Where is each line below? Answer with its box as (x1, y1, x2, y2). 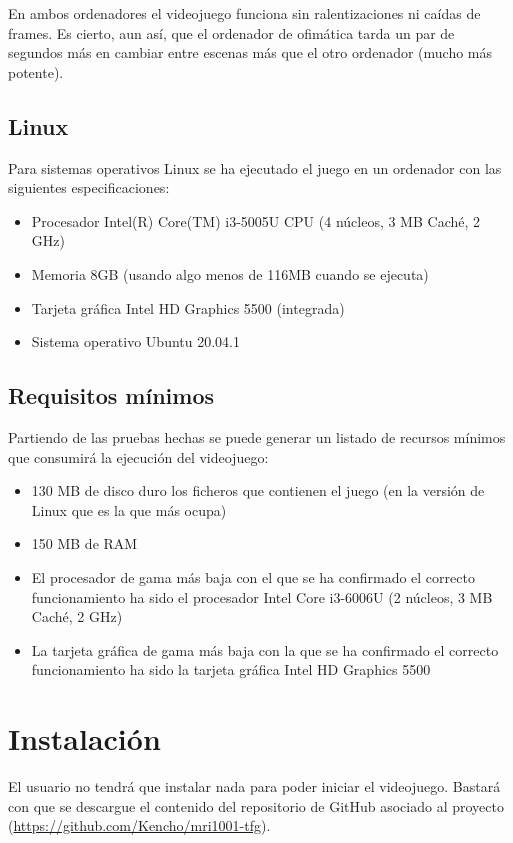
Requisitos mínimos (8, 380, 214, 411)
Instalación (8, 718, 161, 759)
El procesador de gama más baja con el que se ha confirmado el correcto (31, 566, 475, 587)
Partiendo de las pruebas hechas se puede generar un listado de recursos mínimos (8, 426, 506, 447)
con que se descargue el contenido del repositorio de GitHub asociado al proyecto (8, 795, 504, 816)
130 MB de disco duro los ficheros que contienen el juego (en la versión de (31, 480, 485, 501)
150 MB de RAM (31, 533, 138, 554)
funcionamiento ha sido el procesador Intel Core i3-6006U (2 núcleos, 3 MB (31, 586, 493, 607)
